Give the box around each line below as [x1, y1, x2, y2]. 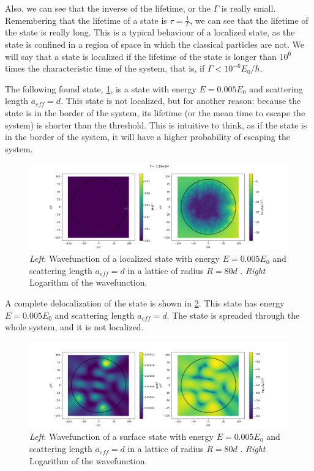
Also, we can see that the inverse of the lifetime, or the [5, 2, 211, 14]
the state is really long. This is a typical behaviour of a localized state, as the [5, 26, 295, 39]
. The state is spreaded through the [166, 308, 300, 321]
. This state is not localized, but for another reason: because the [61, 94, 301, 107]
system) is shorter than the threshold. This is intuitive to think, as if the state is [5, 118, 307, 131]
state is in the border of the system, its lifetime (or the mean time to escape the [5, 106, 305, 119]
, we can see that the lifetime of [190, 13, 308, 26]
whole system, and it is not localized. [5, 321, 144, 333]
